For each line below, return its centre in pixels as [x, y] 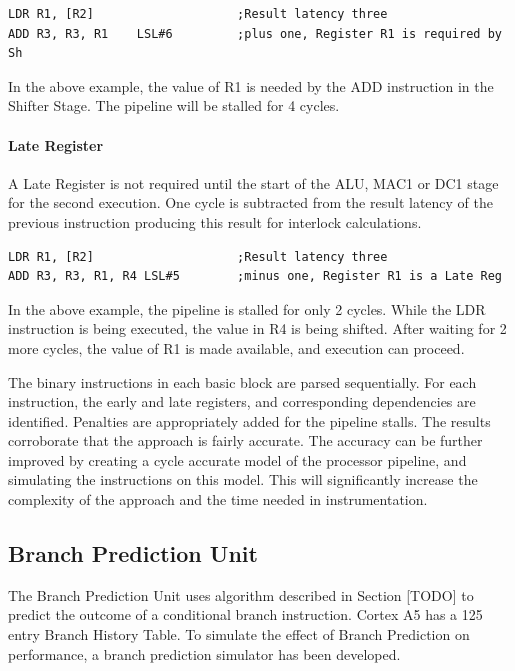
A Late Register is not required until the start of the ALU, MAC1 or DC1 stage [253, 182]
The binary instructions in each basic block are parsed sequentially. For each [242, 381]
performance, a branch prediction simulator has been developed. [204, 653]
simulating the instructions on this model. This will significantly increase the [243, 479]
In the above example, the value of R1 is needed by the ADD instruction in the [251, 85]
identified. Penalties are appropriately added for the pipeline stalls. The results [249, 420]
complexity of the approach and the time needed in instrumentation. [218, 499]
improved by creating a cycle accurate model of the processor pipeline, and [237, 459]
